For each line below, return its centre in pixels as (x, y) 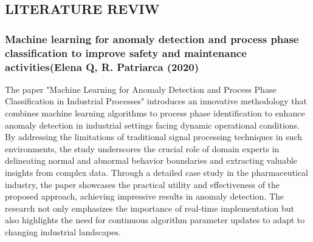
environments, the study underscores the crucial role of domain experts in (142, 148)
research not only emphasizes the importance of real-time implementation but (150, 208)
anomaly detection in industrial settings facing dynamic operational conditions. (152, 125)
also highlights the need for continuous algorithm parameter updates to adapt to (155, 220)
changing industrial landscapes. (63, 231)
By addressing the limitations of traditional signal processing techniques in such (154, 137)
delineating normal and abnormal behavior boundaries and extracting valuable (151, 160)
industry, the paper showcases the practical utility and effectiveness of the (143, 184)
